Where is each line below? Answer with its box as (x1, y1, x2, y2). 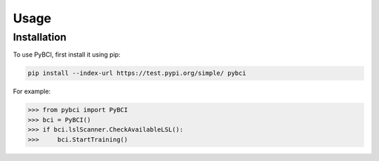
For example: (13, 87, 51, 96)
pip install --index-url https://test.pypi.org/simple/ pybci (27, 69, 246, 77)
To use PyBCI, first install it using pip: (13, 50, 121, 59)
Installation (13, 31, 67, 43)
